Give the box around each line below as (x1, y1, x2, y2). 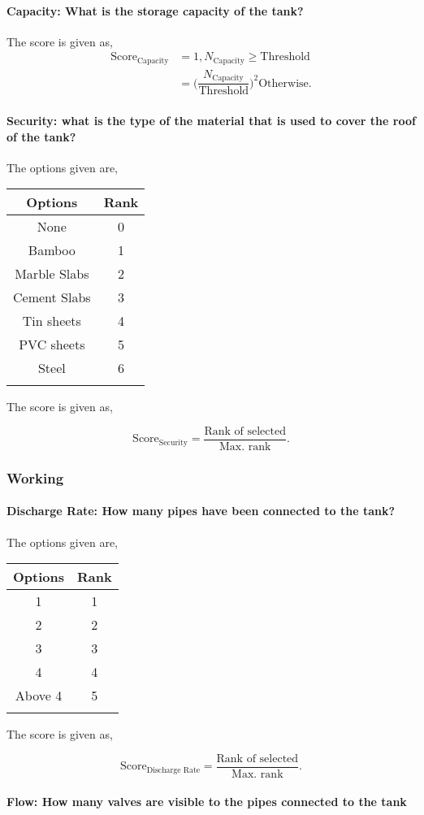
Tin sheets (22, 311, 81, 331)
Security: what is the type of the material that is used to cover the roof (6, 111, 416, 128)
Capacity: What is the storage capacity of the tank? (6, 2, 304, 19)
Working (6, 467, 64, 488)
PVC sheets (19, 335, 85, 354)
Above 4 (15, 686, 63, 705)
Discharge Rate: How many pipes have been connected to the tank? (6, 502, 396, 519)
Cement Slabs (13, 288, 91, 307)
